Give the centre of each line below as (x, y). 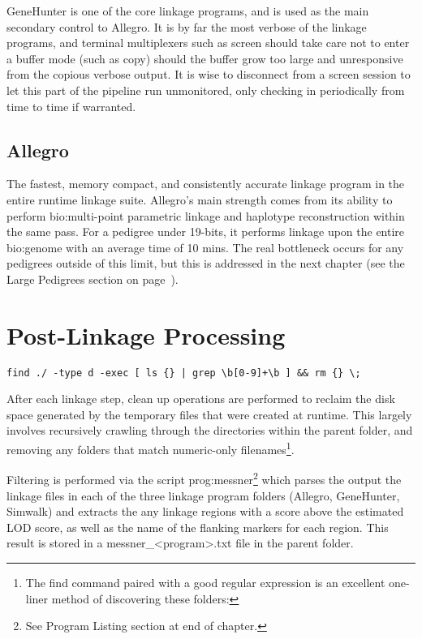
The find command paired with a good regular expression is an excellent (205, 582)
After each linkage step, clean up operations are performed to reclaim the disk (201, 399)
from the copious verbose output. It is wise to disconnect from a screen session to (209, 74)
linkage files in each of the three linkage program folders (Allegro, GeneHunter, (203, 495)
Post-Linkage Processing (146, 335)
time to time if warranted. (71, 106)
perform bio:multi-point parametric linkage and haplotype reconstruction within (206, 215)
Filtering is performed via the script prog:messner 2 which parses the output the (204, 478)
